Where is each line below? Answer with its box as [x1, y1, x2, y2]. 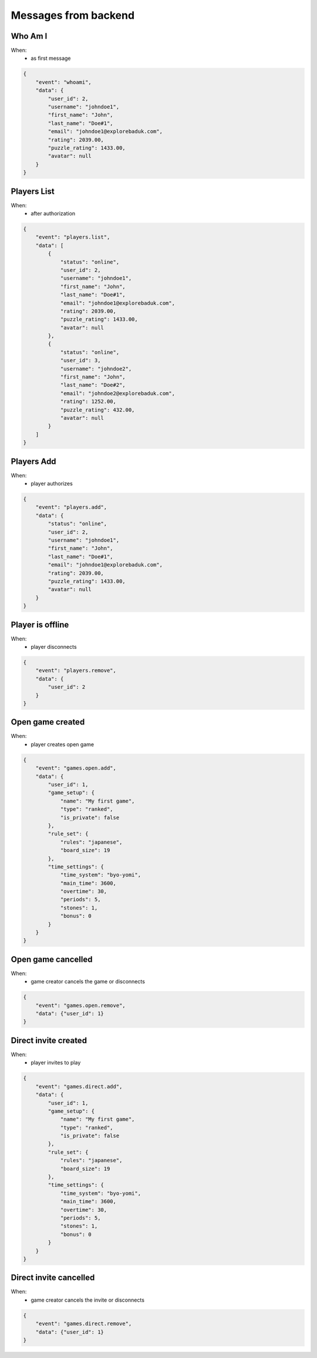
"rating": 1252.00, [60, 398, 117, 405]
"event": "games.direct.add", [35, 1083, 123, 1090]
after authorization [31, 210, 76, 217]
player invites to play [31, 1059, 81, 1066]
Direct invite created [11, 1035, 87, 1045]
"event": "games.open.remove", [35, 1002, 126, 1009]
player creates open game [31, 740, 94, 748]
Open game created [11, 717, 85, 727]
